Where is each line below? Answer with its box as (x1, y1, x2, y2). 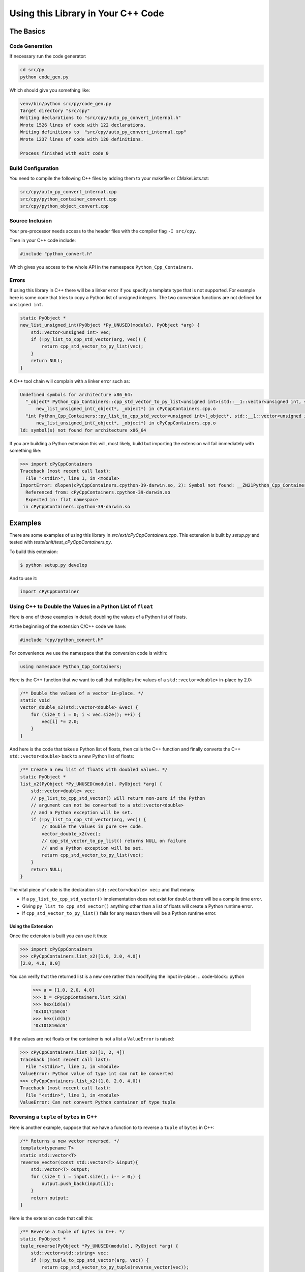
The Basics (9, 27, 46, 36)
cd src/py (20, 67, 45, 73)
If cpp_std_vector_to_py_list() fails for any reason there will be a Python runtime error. (22, 910, 217, 916)
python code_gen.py (20, 74, 69, 80)
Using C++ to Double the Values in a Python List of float (9, 603, 154, 610)
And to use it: (9, 575, 38, 581)
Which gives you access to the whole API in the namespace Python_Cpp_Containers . (9, 264, 193, 270)
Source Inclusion (9, 217, 52, 224)
